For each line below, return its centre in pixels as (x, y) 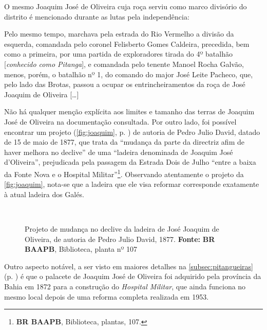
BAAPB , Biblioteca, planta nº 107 (81, 249)
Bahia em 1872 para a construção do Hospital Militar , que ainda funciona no (125, 286)
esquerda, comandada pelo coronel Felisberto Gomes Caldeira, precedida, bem (127, 44)
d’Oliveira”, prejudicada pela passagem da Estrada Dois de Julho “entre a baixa (130, 162)
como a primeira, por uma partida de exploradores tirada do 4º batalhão (118, 54)
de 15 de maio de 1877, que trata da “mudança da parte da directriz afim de (124, 142)
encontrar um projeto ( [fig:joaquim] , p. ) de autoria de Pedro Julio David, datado (132, 132)
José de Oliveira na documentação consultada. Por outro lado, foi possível (120, 121)
